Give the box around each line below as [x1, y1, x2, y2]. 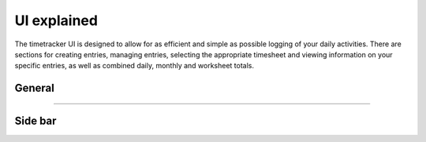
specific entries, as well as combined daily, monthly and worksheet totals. [14, 61, 255, 71]
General [14, 82, 55, 95]
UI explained [14, 12, 99, 29]
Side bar [14, 115, 57, 128]
